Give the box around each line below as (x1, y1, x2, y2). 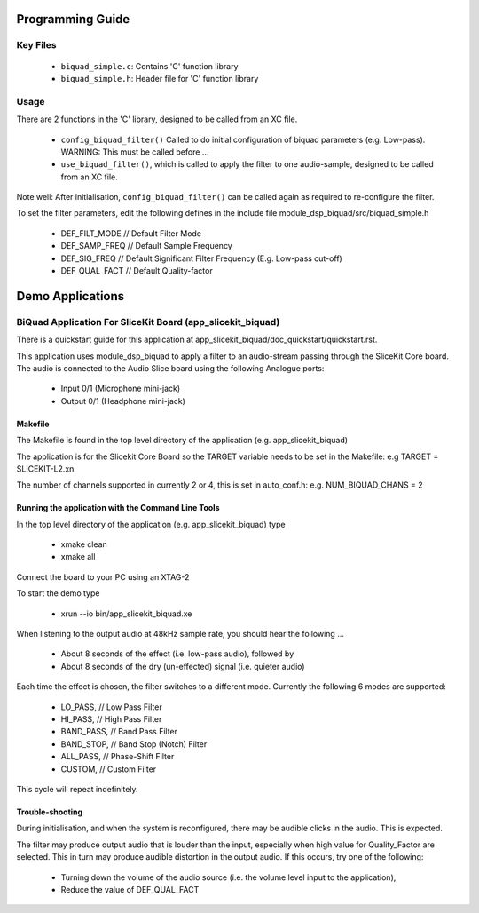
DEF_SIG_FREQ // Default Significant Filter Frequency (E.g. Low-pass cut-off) (60, 253, 343, 264)
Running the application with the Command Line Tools (16, 503, 220, 513)
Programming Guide (16, 12, 130, 27)
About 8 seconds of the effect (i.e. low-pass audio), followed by (60, 648, 294, 659)
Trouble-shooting (16, 806, 83, 817)
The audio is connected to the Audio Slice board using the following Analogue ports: (16, 362, 325, 373)
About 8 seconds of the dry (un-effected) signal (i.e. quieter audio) (60, 661, 305, 671)
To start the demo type (16, 588, 100, 599)
